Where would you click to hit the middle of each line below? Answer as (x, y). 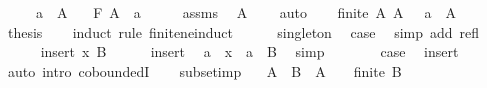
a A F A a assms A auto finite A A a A (245, 12)
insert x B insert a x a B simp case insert (249, 51)
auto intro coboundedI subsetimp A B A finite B (204, 70)
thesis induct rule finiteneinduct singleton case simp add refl (243, 31)
